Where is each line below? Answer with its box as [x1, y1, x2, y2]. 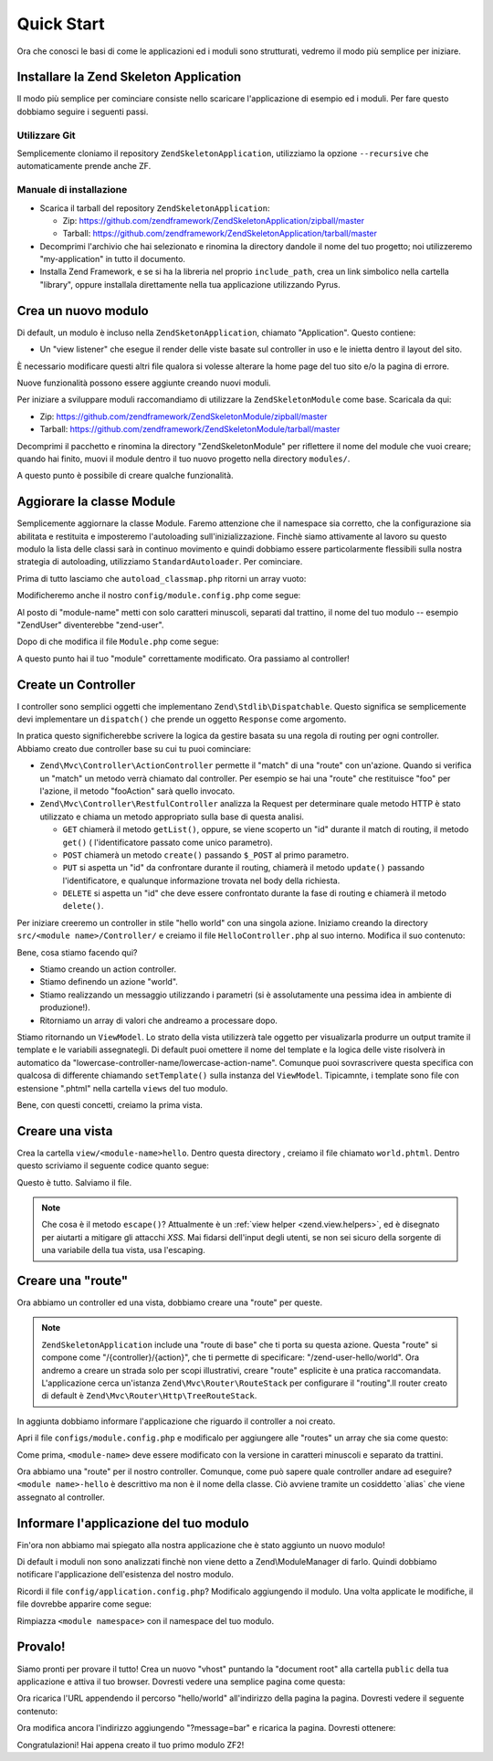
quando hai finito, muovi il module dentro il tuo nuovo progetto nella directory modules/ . [16, 453, 351, 464]
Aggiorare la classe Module [16, 494, 176, 510]
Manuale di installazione [16, 184, 128, 196]
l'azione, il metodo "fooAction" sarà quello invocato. [39, 786, 236, 796]
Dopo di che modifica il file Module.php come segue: [16, 636, 219, 648]
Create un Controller [16, 677, 136, 692]
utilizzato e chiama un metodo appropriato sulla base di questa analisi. [39, 811, 305, 822]
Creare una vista [16, 1123, 113, 1139]
